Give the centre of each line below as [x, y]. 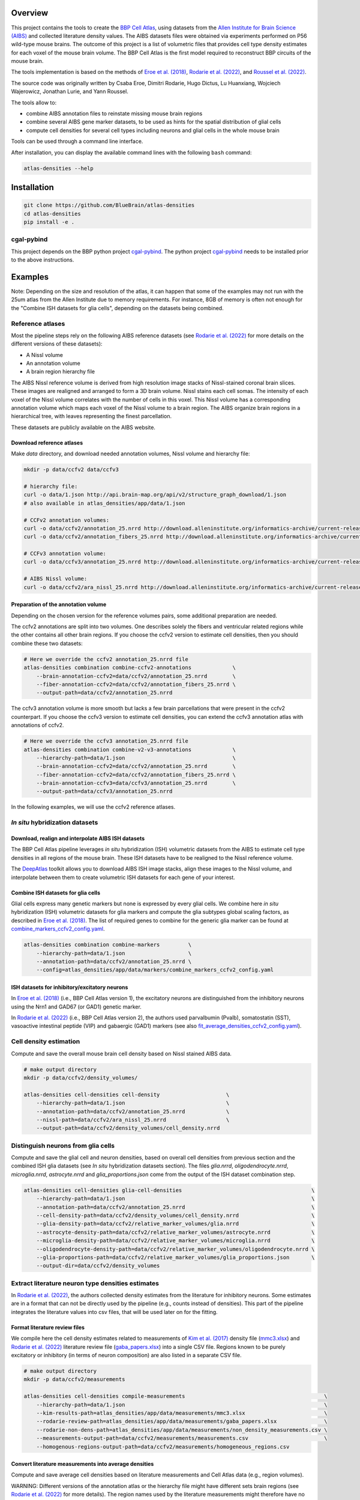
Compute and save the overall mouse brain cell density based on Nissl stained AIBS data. [121, 1054]
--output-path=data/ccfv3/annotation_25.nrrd [104, 791]
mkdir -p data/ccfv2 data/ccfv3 [71, 470]
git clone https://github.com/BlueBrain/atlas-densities [109, 205]
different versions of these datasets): [57, 344]
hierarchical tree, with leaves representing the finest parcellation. [91, 416]
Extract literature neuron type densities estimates [85, 1283]
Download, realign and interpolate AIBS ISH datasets [78, 838]
